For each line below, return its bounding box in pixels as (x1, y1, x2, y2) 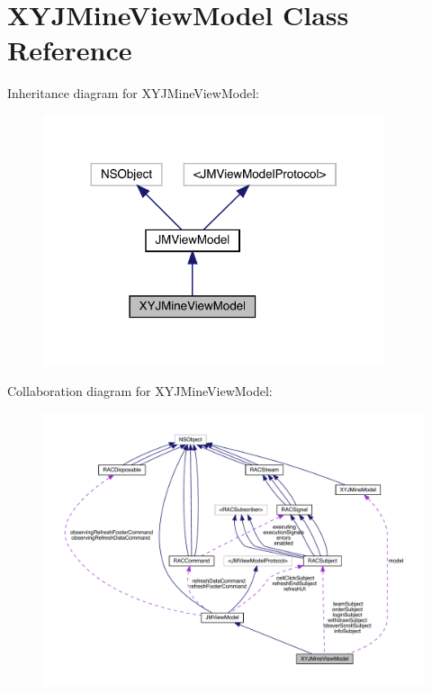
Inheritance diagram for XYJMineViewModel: (7, 84, 259, 103)
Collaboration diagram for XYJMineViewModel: (7, 382, 273, 400)
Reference (7, 31, 132, 68)
